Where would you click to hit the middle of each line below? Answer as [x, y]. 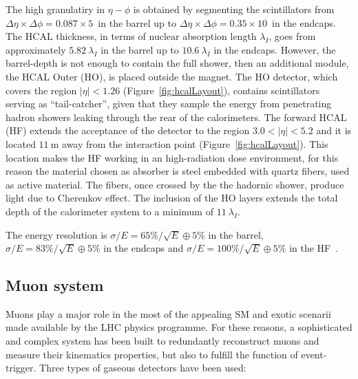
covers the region [41, 90]
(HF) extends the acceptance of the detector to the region [128, 130]
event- [314, 354]
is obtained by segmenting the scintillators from [234, 9]
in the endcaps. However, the [275, 49]
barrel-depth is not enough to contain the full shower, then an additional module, [177, 63]
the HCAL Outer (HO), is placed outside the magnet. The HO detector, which [172, 76]
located [21, 143]
